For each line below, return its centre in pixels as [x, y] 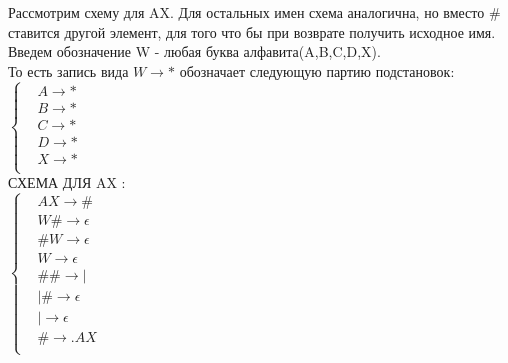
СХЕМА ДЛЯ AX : [67, 182]
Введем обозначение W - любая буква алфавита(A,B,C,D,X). [194, 51]
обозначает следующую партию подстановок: [317, 70]
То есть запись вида [68, 70]
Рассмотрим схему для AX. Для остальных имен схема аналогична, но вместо [246, 12]
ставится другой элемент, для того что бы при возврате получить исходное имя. [252, 31]
